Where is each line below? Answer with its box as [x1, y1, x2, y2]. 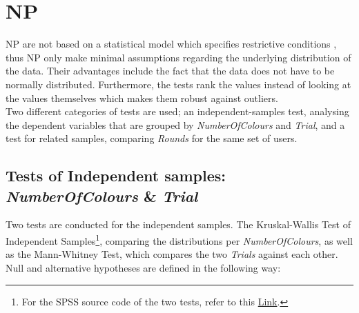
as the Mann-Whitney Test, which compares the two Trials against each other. [6, 247, 338, 261]
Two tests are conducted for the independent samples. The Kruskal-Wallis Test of [6, 217, 351, 232]
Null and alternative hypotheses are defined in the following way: [6, 260, 281, 274]
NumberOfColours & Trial [6, 185, 198, 206]
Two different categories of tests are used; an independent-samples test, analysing [6, 104, 349, 119]
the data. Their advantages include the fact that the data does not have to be [6, 63, 335, 78]
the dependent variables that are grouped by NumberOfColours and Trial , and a [6, 117, 345, 132]
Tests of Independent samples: [6, 165, 226, 186]
